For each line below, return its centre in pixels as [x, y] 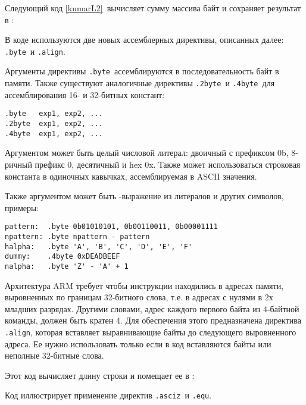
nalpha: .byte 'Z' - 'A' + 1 [67, 266]
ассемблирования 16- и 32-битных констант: [85, 94]
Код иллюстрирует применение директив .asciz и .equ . [108, 395]
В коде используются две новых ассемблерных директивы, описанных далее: [144, 40]
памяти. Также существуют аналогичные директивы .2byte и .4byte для [140, 83]
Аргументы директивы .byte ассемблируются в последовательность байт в [142, 71]
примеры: [22, 207]
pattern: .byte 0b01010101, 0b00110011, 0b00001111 [111, 227]
